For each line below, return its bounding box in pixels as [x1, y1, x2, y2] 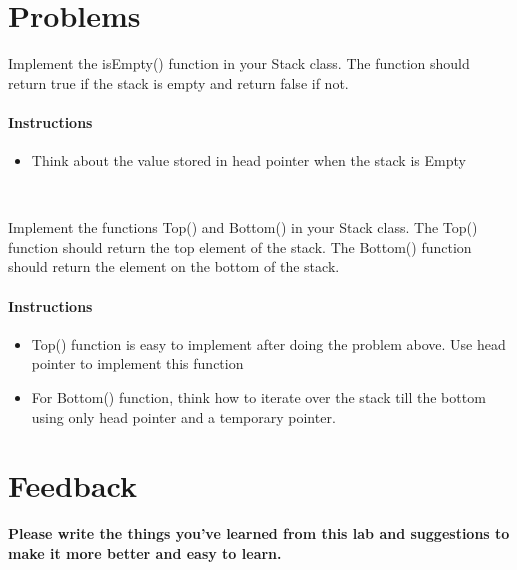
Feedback [8, 465, 137, 506]
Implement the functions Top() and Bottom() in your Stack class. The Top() [8, 217, 478, 238]
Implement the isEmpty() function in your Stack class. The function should [8, 53, 470, 74]
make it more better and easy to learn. [8, 542, 282, 563]
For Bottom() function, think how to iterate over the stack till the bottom [31, 387, 486, 408]
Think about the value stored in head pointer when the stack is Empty [31, 150, 466, 171]
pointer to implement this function [31, 353, 244, 374]
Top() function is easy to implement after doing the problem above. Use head [31, 333, 506, 354]
